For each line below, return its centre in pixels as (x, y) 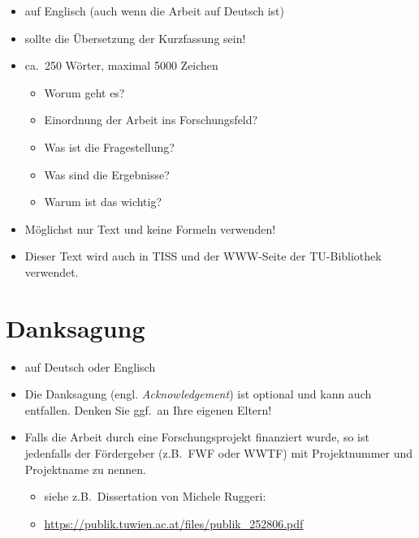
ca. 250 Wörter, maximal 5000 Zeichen (121, 65)
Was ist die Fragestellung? (109, 146)
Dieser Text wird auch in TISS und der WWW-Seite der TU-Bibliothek (203, 256)
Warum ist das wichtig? (103, 202)
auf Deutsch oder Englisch (90, 366)
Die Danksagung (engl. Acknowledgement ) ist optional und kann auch (198, 394)
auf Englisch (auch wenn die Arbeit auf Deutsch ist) (154, 11)
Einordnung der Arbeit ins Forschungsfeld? (151, 120)
